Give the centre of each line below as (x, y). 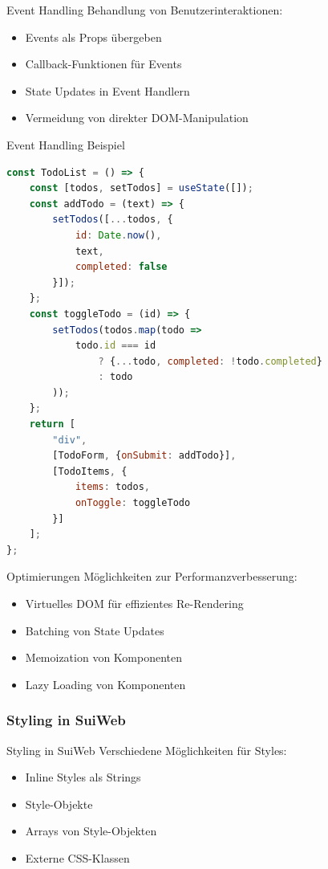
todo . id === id (115, 346)
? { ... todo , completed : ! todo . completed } (210, 361)
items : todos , (112, 487)
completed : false (121, 267)
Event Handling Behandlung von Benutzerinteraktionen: (145, 10)
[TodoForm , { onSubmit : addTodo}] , (144, 456)
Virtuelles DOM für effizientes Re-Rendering (134, 603)
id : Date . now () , (118, 235)
